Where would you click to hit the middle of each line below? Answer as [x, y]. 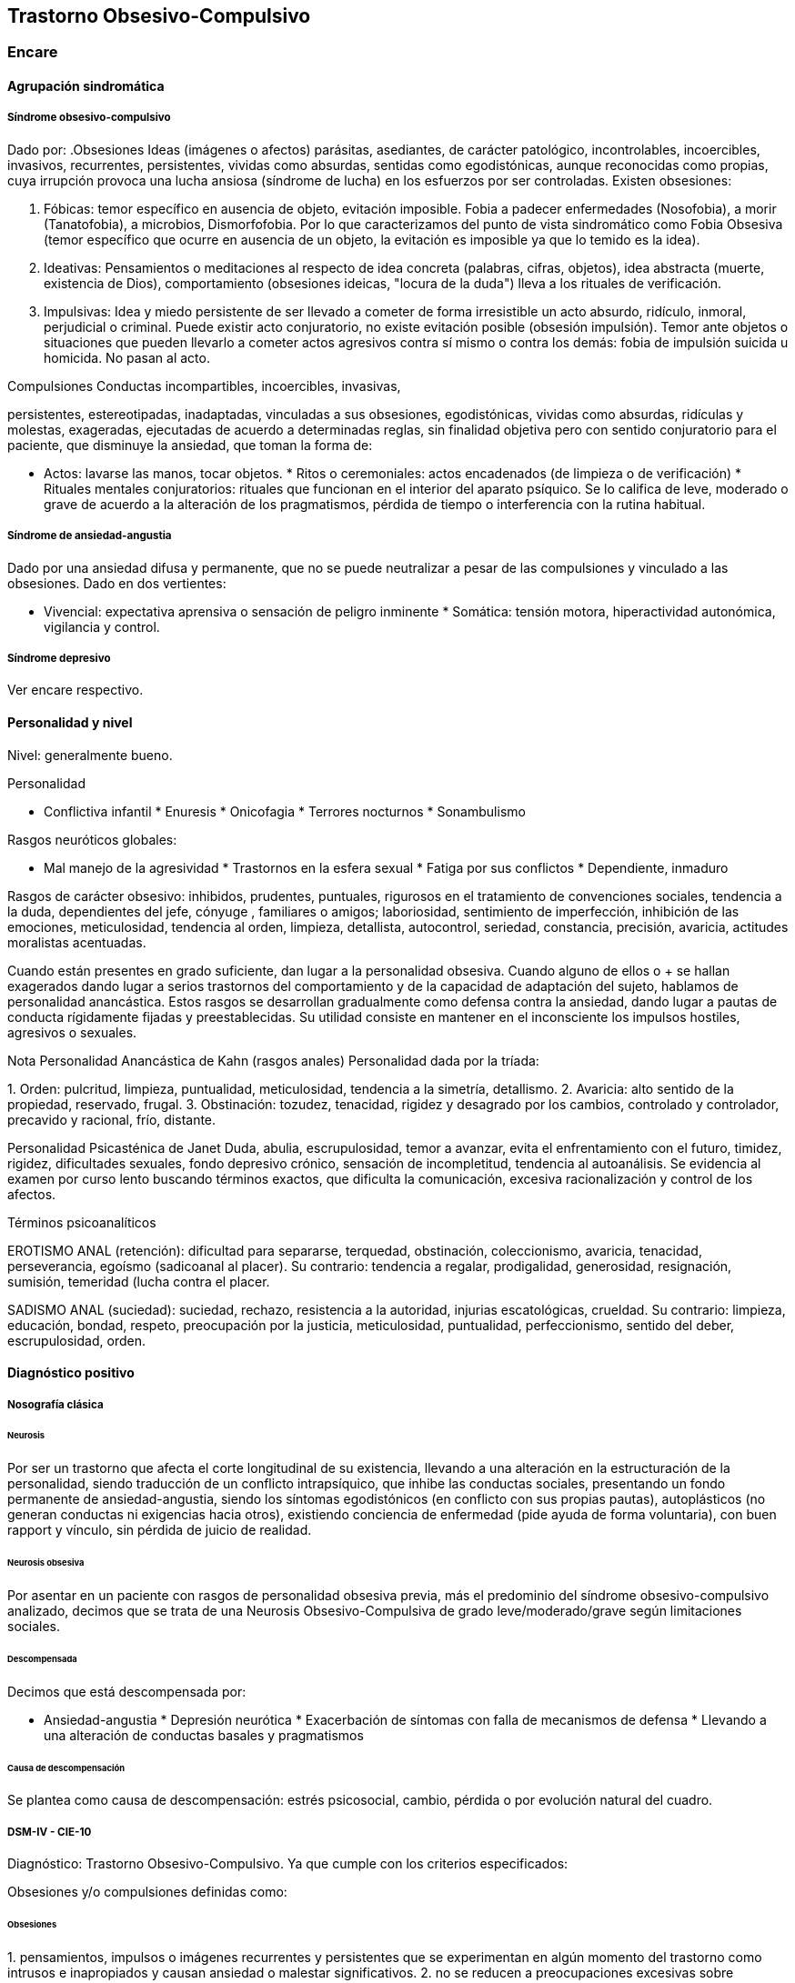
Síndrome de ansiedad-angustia [90, 536]
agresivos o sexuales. [72, 1032]
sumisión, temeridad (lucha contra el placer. [139, 1281]
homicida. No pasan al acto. [127, 357]
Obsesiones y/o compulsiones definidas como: [147, 1892]
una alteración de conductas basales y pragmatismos [204, 1735]
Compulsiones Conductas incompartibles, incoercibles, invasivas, [204, 386]
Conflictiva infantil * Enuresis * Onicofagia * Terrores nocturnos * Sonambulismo [285, 811]
